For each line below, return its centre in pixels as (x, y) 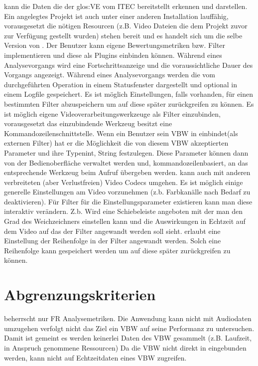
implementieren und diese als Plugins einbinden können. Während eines (113, 55)
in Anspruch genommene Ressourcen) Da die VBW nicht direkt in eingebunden (125, 347)
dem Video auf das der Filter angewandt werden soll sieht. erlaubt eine (112, 231)
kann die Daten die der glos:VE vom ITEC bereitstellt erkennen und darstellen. (126, 6)
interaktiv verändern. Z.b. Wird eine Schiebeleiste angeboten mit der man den (124, 211)
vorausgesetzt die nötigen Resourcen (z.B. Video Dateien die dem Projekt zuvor (126, 26)
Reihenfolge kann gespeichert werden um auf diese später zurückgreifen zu (117, 250)
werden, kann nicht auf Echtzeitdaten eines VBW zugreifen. (95, 357)
